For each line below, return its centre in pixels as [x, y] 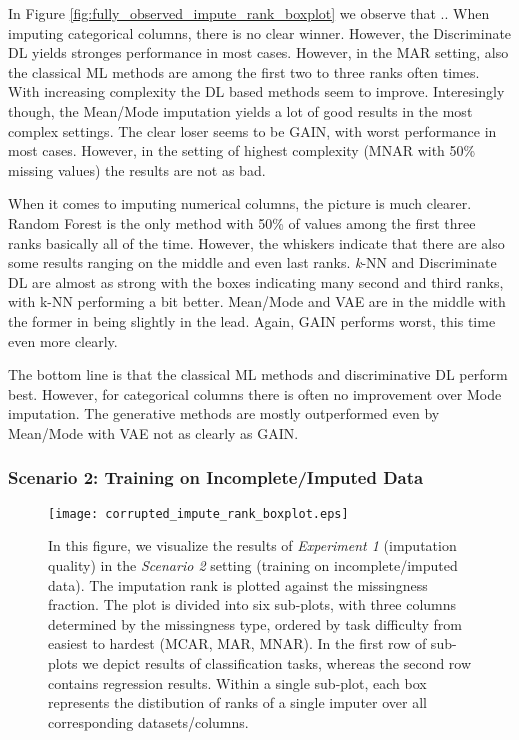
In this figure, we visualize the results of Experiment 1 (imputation [252, 545]
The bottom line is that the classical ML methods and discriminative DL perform [258, 374]
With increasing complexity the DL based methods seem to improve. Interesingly [256, 91]
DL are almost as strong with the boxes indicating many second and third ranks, [256, 281]
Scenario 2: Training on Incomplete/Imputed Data [216, 477]
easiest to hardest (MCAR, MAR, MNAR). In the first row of [237, 643]
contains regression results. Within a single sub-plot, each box [237, 682]
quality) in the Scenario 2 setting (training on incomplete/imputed [253, 564]
